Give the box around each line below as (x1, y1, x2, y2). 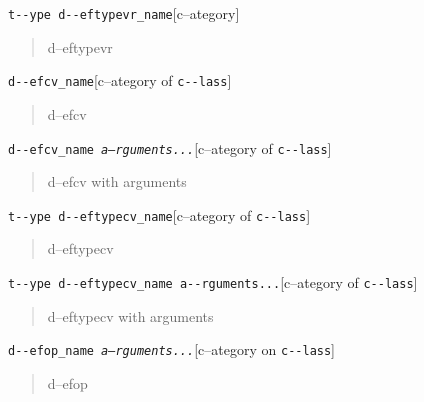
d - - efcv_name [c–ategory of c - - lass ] (8, 70, 232, 91)
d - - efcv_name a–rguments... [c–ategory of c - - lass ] (8, 137, 332, 158)
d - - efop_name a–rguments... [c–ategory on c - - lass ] (8, 339, 336, 360)
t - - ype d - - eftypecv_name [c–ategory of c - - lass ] (8, 204, 311, 225)
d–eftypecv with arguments (47, 305, 214, 326)
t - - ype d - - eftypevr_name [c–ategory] (8, 3, 240, 23)
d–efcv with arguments (47, 171, 187, 192)
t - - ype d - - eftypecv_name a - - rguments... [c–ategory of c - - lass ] (8, 272, 418, 292)
